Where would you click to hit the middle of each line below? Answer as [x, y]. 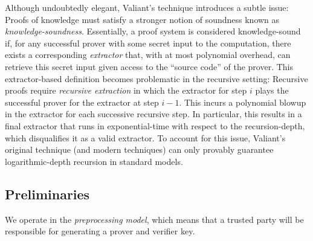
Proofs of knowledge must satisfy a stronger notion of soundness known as [142, 19]
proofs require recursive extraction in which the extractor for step [126, 90]
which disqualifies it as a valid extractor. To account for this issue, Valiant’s [145, 137]
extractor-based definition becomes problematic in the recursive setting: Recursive [156, 78]
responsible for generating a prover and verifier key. [100, 231]
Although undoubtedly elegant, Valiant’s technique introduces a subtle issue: [147, 7]
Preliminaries [47, 194]
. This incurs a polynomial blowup [243, 102]
